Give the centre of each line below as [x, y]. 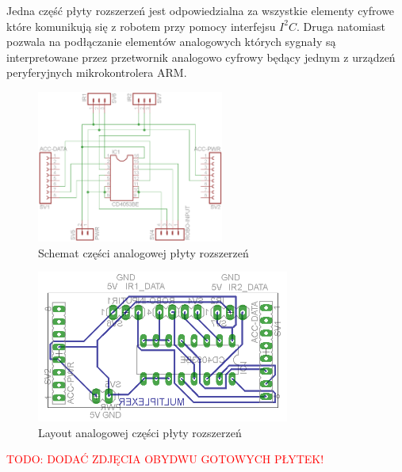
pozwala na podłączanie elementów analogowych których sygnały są [171, 42]
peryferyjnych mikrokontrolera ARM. [97, 72]
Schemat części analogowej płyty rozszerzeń [144, 252]
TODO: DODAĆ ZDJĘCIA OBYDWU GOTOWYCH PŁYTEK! [165, 459]
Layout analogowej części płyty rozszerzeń [140, 432]
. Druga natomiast [341, 26]
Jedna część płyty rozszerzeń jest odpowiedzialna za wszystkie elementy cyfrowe [201, 10]
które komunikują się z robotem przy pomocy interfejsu [141, 26]
